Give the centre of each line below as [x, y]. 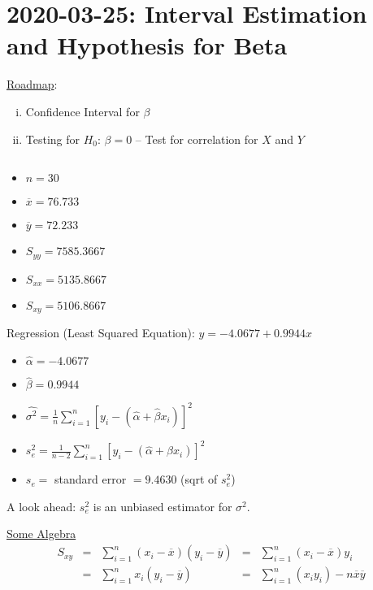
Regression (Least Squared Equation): [101, 333]
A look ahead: [41, 506]
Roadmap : [32, 84]
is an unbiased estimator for [163, 506]
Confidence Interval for [82, 111]
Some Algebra [41, 534]
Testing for [53, 139]
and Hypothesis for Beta [147, 45]
